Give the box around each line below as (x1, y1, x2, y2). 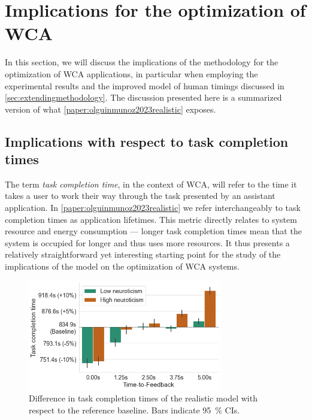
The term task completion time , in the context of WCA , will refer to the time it (5, 177, 297, 190)
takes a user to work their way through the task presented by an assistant (5, 189, 275, 202)
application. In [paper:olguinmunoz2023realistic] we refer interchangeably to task (5, 201, 301, 214)
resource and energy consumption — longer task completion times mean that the (5, 225, 302, 237)
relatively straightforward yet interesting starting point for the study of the (5, 248, 281, 261)
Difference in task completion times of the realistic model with (29, 392, 258, 404)
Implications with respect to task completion (5, 132, 289, 150)
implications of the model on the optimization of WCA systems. (5, 260, 240, 273)
